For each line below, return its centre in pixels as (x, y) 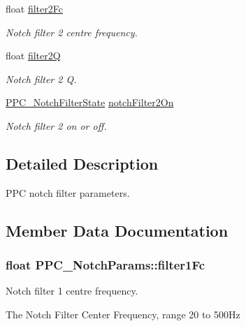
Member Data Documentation (117, 230)
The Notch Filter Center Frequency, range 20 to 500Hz (123, 314)
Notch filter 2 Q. (41, 79)
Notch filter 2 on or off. (56, 125)
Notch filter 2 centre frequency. (72, 32)
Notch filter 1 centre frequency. (72, 291)
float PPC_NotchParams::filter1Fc (106, 265)
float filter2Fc (34, 8)
